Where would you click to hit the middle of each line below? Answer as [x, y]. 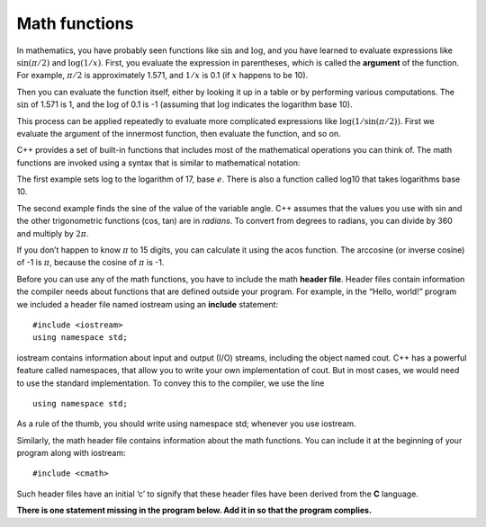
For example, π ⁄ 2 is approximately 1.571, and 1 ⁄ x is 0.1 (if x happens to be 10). [162, 76]
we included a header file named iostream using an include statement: [148, 304]
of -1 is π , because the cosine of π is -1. [90, 263]
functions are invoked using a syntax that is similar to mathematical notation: [158, 163]
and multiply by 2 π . [53, 233]
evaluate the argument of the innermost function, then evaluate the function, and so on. [179, 133]
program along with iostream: [71, 453]
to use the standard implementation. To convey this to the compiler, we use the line [171, 383]
